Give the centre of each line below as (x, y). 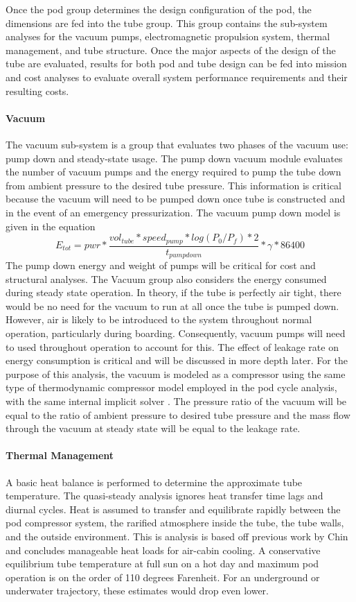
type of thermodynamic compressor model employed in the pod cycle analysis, (171, 387)
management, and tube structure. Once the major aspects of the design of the (171, 50)
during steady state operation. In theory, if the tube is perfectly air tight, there (173, 292)
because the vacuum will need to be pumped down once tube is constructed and (176, 199)
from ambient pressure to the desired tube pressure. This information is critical (174, 185)
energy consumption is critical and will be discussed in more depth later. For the (177, 360)
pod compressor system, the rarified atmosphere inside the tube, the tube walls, (175, 523)
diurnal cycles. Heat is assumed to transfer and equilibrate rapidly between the (173, 509)
